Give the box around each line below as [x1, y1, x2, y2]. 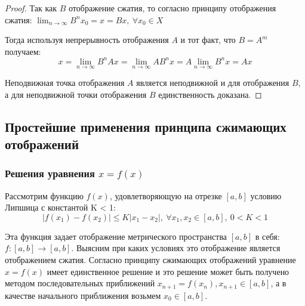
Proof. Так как [5, 2, 57, 14]
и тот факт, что [180, 33, 236, 46]
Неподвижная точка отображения [5, 76, 125, 89]
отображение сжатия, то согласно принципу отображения [69, 2, 276, 14]
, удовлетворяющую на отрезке [109, 189, 222, 202]
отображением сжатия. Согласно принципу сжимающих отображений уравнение [5, 254, 296, 266]
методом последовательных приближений [5, 277, 155, 289]
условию [250, 189, 282, 202]
